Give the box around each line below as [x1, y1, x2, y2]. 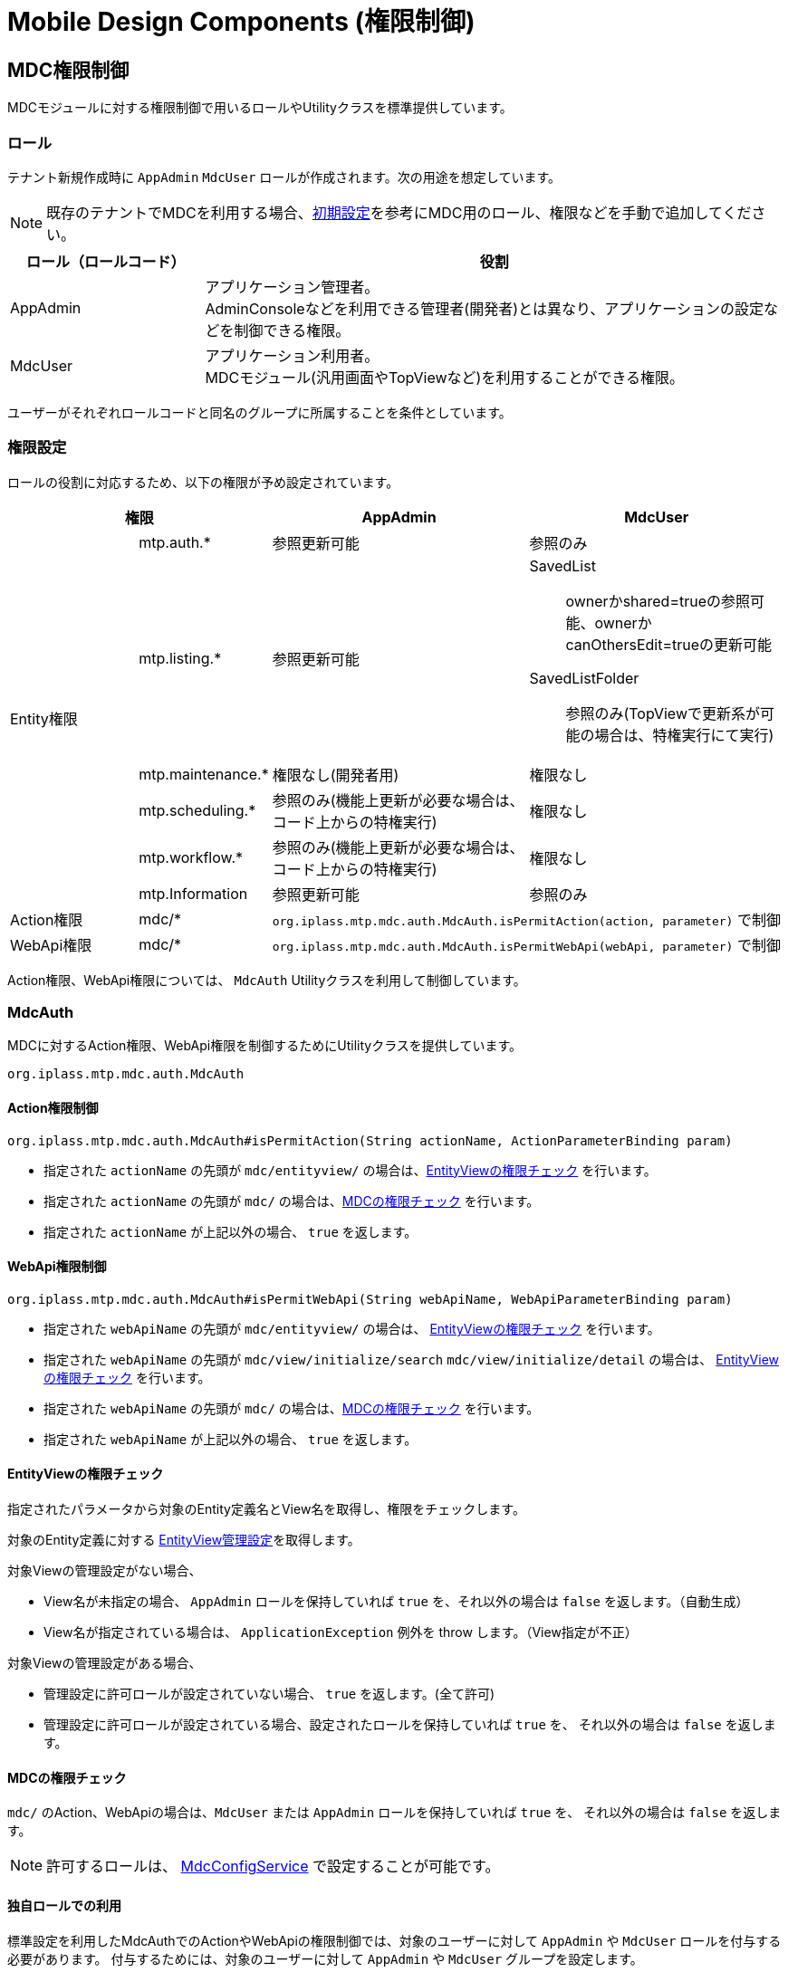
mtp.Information [139, 884, 248, 903]
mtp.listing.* [139, 648, 222, 667]
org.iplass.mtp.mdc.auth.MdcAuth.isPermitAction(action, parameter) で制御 [272, 910, 781, 929]
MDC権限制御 [7, 58, 130, 81]
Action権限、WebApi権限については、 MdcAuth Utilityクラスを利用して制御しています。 [7, 972, 526, 988]
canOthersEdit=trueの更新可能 [565, 635, 773, 654]
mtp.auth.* [139, 532, 211, 551]
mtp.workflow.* [139, 847, 244, 866]
